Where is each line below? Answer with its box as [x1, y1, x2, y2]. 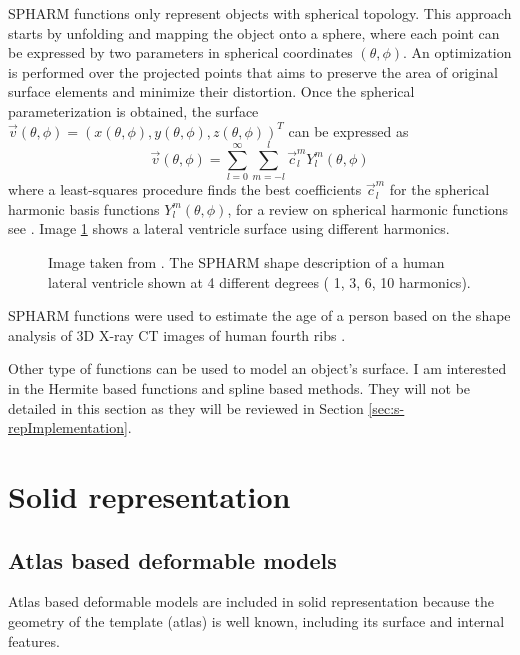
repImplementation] [8, 417, 128, 438]
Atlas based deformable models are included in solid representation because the [8, 591, 494, 612]
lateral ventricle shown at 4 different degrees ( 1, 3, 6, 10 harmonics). [48, 271, 471, 292]
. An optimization [403, 42, 512, 63]
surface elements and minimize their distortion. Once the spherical [8, 81, 415, 102]
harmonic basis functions [8, 198, 160, 219]
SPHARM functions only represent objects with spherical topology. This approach [8, 3, 512, 23]
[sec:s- [368, 397, 405, 418]
